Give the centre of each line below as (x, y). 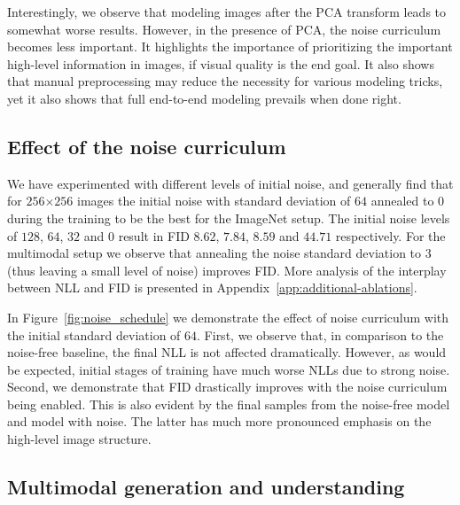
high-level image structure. (79, 439)
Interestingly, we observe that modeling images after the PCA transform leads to (227, 12)
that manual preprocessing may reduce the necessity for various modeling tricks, (225, 81)
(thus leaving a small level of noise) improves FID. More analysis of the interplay (227, 270)
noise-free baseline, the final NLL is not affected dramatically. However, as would (227, 352)
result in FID (154, 235)
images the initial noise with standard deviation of (214, 201)
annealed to (402, 201)
